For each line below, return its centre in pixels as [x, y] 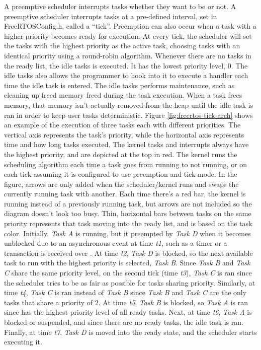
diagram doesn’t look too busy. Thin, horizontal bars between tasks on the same [128, 213]
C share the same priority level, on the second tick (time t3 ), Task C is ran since [128, 273]
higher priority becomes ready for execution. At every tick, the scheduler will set [128, 36]
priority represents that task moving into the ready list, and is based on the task [128, 223]
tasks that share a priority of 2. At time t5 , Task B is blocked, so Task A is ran [126, 302]
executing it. [23, 342]
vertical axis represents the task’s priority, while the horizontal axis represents [124, 134]
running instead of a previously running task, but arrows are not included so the [128, 203]
